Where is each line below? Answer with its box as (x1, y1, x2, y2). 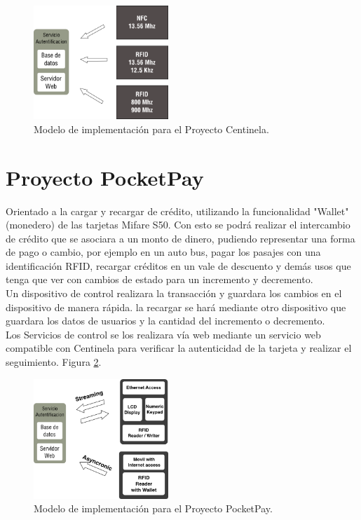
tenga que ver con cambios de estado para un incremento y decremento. (6, 272, 313, 287)
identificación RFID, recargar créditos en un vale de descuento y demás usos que (6, 258, 351, 273)
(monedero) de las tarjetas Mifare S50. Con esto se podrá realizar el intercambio (6, 217, 350, 232)
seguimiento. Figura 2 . (6, 355, 102, 369)
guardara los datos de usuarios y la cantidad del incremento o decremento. (6, 313, 325, 328)
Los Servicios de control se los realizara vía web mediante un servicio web (6, 327, 321, 341)
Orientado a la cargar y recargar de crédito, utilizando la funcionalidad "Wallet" (6, 203, 349, 218)
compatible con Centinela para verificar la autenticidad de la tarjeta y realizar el (6, 341, 352, 355)
